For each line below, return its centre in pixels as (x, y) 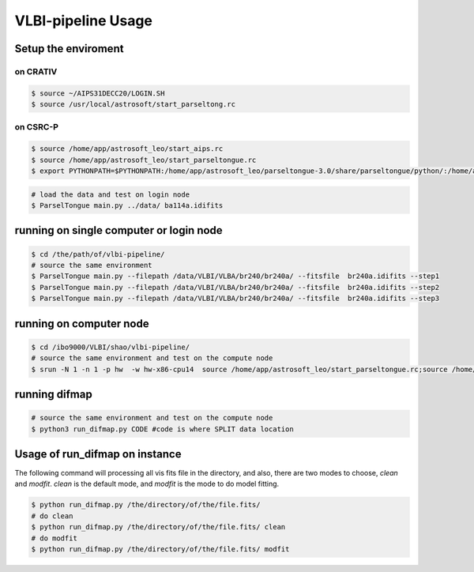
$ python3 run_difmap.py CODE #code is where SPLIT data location (162, 429)
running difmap (53, 394)
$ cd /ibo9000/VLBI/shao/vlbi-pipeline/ (110, 347)
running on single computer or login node (118, 230)
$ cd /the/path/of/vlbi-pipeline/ (98, 254)
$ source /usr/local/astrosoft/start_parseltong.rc (134, 104)
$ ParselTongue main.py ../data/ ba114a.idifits (127, 205)
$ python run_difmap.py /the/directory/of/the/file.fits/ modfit (160, 549)
